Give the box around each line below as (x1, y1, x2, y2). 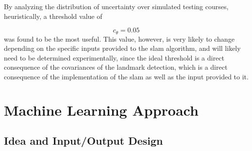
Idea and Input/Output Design (4, 133, 163, 148)
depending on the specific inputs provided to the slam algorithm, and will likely (4, 43, 241, 53)
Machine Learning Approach (4, 100, 199, 120)
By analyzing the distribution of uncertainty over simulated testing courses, (4, 1, 229, 11)
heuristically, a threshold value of (4, 11, 102, 21)
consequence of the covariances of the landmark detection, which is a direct (4, 62, 228, 72)
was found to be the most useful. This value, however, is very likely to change (4, 33, 235, 44)
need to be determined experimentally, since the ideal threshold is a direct (4, 52, 224, 62)
